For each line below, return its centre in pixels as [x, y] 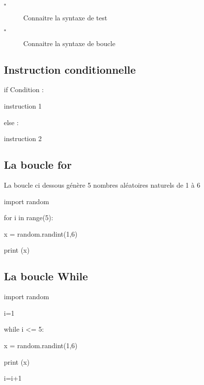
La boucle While [46, 276]
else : [11, 122]
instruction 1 [23, 105]
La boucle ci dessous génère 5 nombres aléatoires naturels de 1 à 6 [102, 184]
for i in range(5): [29, 217]
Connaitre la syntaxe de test [65, 17]
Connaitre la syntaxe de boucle [69, 43]
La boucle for [38, 165]
